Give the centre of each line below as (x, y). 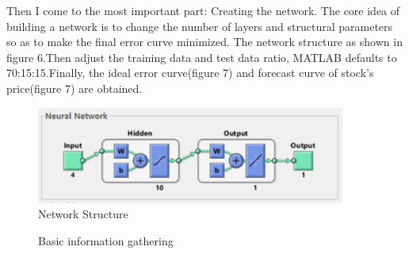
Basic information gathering (106, 240)
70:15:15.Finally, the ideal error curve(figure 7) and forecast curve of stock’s (190, 73)
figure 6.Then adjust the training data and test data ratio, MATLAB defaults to (202, 57)
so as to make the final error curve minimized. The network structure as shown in (204, 42)
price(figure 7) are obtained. (75, 88)
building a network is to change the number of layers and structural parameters (200, 26)
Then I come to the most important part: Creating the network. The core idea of (203, 10)
